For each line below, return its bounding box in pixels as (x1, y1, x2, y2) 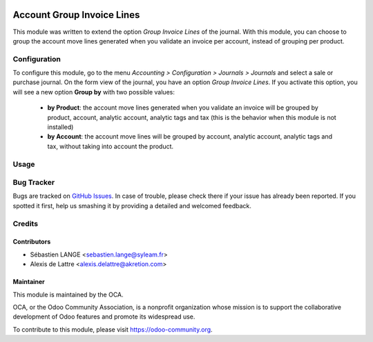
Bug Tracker (12, 178, 55, 188)
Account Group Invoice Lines (12, 9, 140, 21)
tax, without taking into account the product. (47, 142, 174, 150)
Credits (12, 219, 38, 228)
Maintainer (12, 278, 45, 286)
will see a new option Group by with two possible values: (12, 88, 175, 96)
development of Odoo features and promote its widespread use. (12, 312, 195, 321)
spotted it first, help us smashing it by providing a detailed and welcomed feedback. (12, 201, 251, 210)
